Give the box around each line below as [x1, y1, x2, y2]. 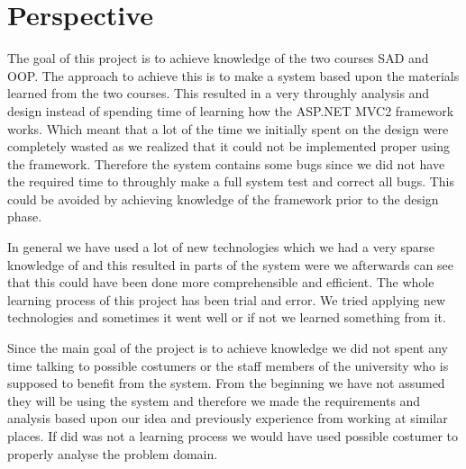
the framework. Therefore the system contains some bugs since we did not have [7, 154, 445, 173]
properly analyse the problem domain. [7, 444, 218, 463]
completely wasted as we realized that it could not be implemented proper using [7, 137, 451, 156]
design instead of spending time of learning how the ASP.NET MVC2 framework [7, 101, 454, 120]
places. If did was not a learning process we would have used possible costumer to [7, 427, 459, 445]
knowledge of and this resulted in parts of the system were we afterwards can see [7, 255, 453, 274]
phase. [7, 207, 42, 226]
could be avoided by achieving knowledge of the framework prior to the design [7, 189, 439, 208]
